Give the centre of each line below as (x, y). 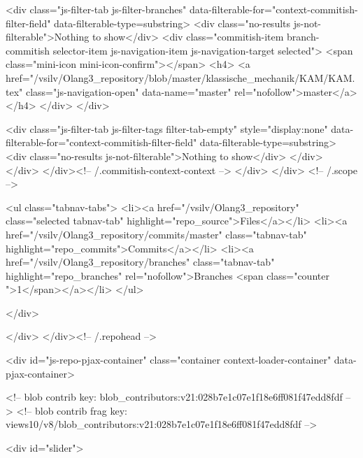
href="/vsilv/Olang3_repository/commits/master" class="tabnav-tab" (156, 234)
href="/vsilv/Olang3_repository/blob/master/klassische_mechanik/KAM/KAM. (180, 77)
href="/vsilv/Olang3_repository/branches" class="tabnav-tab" (140, 262)
